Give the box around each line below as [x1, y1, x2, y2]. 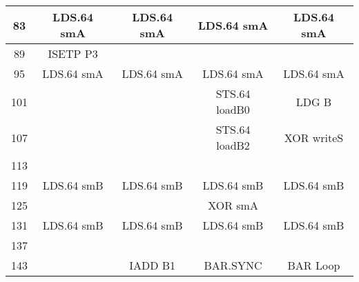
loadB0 [216, 101, 250, 117]
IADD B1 [129, 257, 176, 273]
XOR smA [208, 197, 258, 213]
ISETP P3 [48, 46, 98, 61]
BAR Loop [287, 257, 340, 273]
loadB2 [216, 137, 250, 153]
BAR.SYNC [204, 257, 262, 273]
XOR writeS [284, 129, 344, 145]
